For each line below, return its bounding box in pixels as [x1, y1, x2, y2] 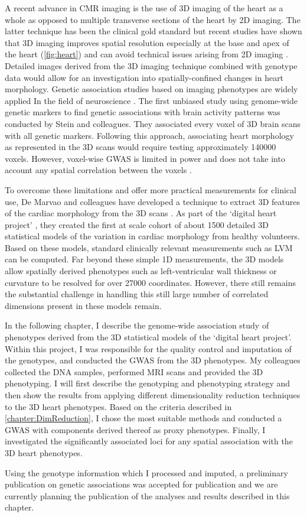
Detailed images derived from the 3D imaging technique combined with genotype [5, 59, 298, 71]
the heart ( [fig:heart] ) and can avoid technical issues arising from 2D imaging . [5, 48, 288, 60]
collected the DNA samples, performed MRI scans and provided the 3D [5, 365, 263, 378]
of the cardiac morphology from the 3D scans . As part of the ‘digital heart [5, 207, 277, 219]
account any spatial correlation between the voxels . [5, 164, 192, 176]
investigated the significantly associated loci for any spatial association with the [5, 435, 293, 447]
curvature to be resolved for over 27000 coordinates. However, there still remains [5, 276, 296, 288]
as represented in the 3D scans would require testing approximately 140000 [5, 141, 276, 153]
